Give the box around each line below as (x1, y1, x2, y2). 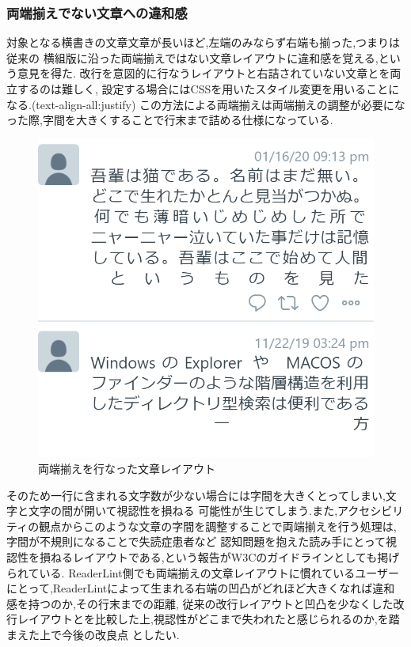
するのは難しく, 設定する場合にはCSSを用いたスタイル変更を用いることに (17, 81, 400, 96)
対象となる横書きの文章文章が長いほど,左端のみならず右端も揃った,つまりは (6, 34, 401, 51)
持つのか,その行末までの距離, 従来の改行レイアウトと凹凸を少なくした (28, 595, 394, 611)
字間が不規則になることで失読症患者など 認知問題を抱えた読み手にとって (6, 533, 386, 550)
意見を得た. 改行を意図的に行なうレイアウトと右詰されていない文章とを (17, 65, 390, 81)
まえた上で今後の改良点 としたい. (6, 626, 180, 642)
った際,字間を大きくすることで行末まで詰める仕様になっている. (6, 112, 333, 128)
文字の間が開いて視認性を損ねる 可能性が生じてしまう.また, (28, 502, 338, 519)
